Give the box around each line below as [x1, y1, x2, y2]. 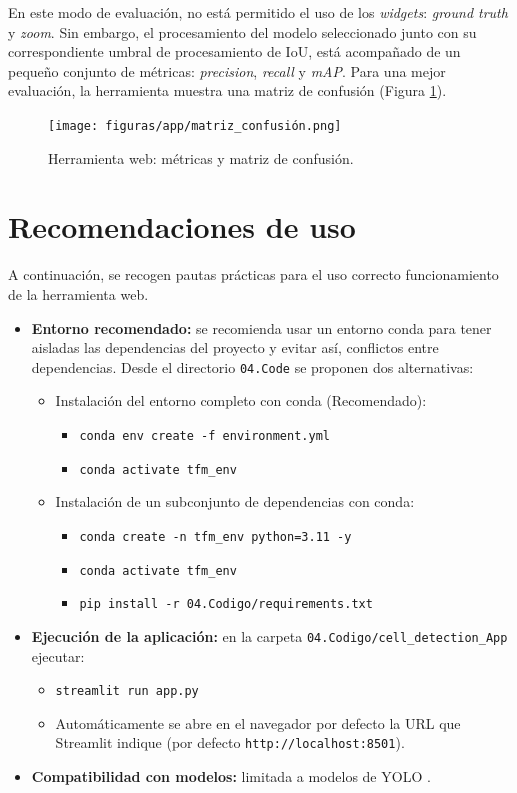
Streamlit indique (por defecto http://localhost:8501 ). [55, 732, 405, 753]
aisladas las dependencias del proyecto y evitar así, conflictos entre [31, 337, 439, 358]
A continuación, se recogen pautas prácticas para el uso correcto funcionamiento [8, 264, 499, 285]
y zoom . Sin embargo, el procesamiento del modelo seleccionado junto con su [8, 21, 477, 42]
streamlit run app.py [55, 684, 199, 699]
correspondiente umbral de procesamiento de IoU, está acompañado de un [8, 41, 461, 62]
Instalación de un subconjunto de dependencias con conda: [55, 491, 415, 512]
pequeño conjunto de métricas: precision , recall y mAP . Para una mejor [8, 60, 446, 81]
